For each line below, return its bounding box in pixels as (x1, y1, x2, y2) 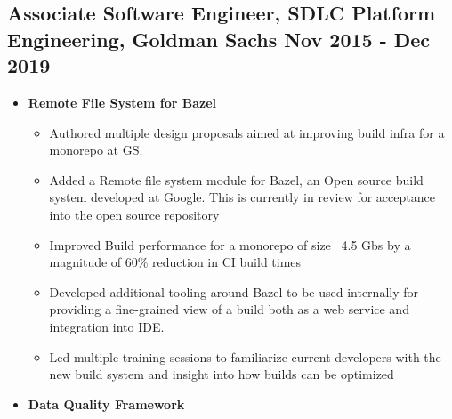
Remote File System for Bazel (28, 93, 216, 111)
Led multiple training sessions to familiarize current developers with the (49, 347, 441, 366)
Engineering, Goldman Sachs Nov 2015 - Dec (7, 25, 431, 52)
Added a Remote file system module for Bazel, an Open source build (49, 170, 424, 189)
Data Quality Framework (28, 394, 185, 413)
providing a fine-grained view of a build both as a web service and (49, 300, 409, 318)
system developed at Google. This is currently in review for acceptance (49, 188, 435, 206)
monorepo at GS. (49, 141, 143, 159)
